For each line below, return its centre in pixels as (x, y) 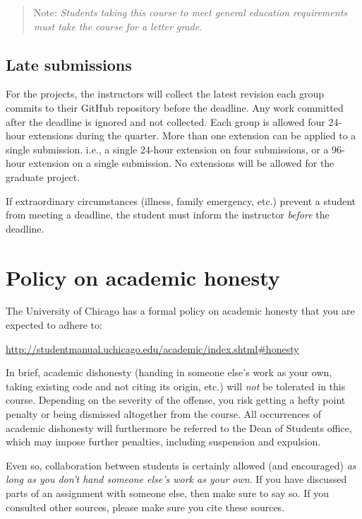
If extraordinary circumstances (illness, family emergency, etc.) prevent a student (181, 200)
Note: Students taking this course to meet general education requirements (191, 12)
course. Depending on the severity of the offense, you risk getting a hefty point (176, 400)
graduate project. (43, 176)
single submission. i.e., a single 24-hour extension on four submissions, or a (167, 149)
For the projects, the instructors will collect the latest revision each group (165, 94)
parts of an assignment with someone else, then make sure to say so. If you (167, 492)
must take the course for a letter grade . (118, 26)
